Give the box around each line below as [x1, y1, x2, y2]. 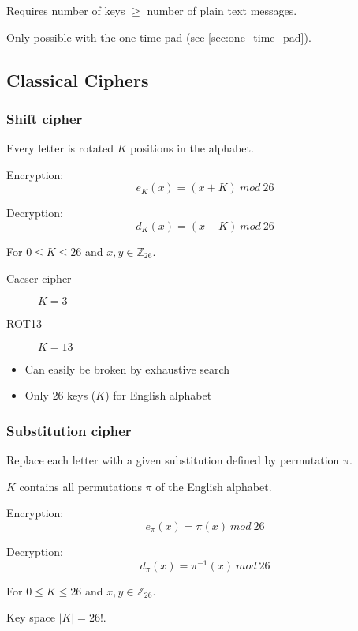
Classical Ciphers [6, 67, 149, 92]
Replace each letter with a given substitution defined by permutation [6, 452, 340, 468]
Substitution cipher [6, 420, 132, 440]
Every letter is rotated [6, 140, 114, 156]
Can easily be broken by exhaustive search [24, 360, 230, 377]
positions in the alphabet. [130, 140, 254, 156]
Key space [6, 609, 55, 625]
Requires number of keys [6, 2, 125, 18]
